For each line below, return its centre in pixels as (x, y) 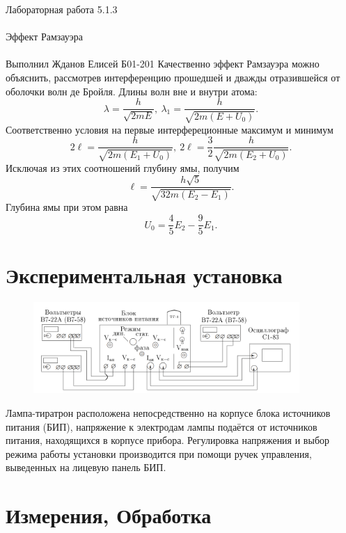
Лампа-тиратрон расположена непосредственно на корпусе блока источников (168, 413)
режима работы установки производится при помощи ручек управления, (159, 453)
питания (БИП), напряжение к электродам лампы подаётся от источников (162, 426)
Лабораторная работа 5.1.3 (62, 9)
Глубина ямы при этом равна (67, 207)
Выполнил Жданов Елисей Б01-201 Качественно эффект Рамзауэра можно (163, 64)
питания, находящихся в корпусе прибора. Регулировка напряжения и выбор (168, 440)
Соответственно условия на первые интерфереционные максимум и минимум (170, 129)
